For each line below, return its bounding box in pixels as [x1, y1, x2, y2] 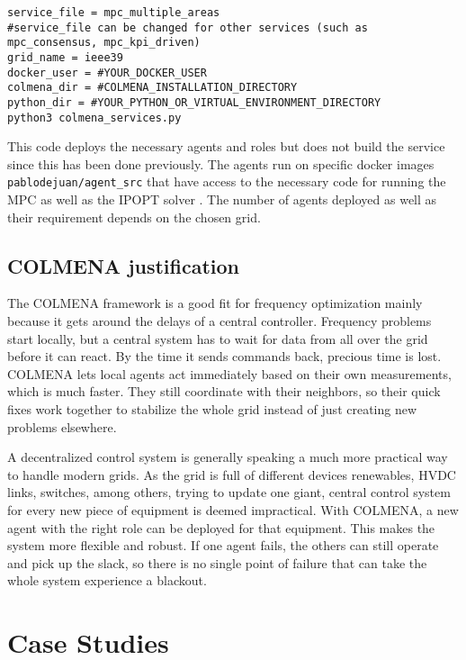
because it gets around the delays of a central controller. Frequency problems [7, 312, 432, 330]
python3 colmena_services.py [7, 111, 182, 124]
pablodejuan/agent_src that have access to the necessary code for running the [7, 172, 446, 191]
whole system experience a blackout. [7, 571, 207, 590]
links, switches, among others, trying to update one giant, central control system [7, 483, 451, 502]
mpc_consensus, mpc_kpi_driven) [7, 36, 201, 50]
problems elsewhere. [7, 417, 117, 436]
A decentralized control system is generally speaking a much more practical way [7, 448, 448, 466]
